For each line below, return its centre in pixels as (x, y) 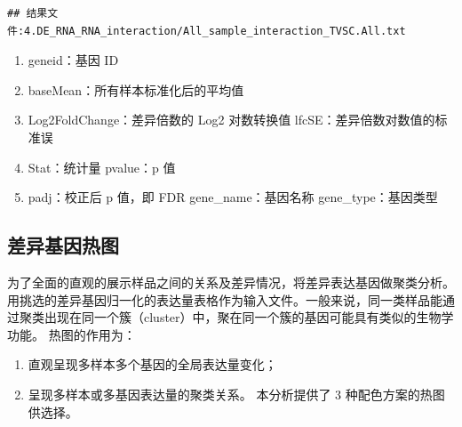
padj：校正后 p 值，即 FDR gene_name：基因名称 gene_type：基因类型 (233, 197)
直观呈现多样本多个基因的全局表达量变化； (152, 364)
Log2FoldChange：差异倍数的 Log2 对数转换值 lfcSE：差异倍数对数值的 (231, 120)
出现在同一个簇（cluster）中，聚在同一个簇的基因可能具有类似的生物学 (249, 317)
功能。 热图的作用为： (72, 334)
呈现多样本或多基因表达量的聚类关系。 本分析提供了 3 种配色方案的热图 (236, 394)
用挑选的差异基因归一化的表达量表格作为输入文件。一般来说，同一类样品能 (225, 299)
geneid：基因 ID (73, 60)
